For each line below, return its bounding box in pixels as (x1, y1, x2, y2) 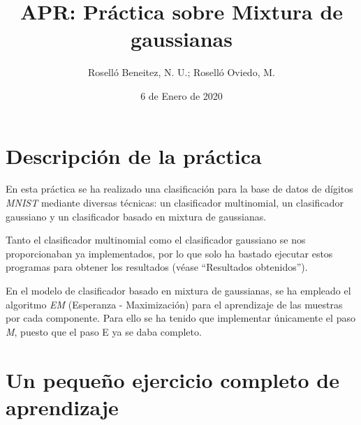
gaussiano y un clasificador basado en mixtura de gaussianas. (6, 209, 267, 223)
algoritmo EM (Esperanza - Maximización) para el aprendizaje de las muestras (6, 297, 343, 311)
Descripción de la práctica (6, 141, 262, 170)
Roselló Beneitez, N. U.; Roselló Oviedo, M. (88, 65, 275, 80)
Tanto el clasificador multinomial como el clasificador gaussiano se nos (6, 232, 306, 247)
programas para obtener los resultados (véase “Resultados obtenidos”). (6, 260, 308, 274)
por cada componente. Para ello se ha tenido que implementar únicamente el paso (6, 311, 355, 325)
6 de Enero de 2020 (140, 88, 223, 103)
